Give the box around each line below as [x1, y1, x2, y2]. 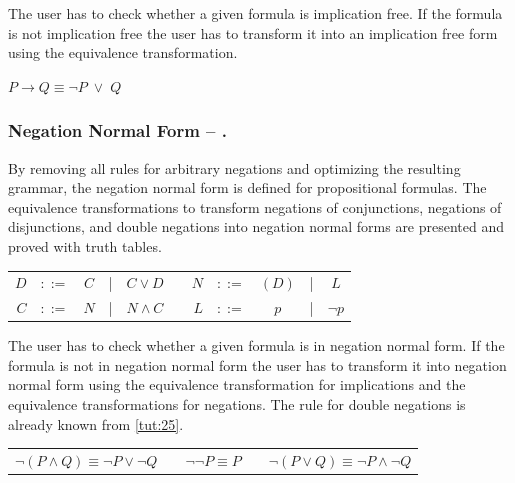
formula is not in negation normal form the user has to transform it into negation [8, 354, 507, 375]
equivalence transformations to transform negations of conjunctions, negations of [8, 196, 502, 217]
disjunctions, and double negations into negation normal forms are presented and [8, 216, 505, 237]
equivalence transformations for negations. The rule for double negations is [8, 394, 466, 415]
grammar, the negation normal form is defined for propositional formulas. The [8, 177, 487, 198]
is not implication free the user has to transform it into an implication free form [8, 22, 498, 43]
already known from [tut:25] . [8, 413, 184, 434]
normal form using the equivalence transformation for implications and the [8, 374, 466, 395]
